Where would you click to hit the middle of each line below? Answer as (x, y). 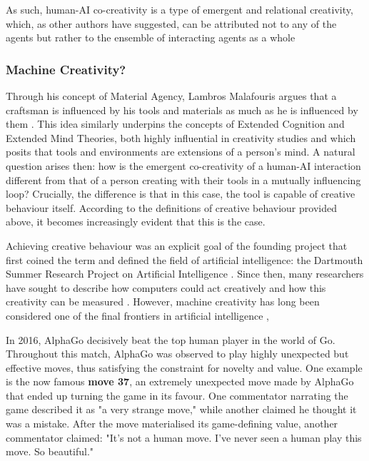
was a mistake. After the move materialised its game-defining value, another (172, 424)
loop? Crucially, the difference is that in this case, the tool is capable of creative (181, 194)
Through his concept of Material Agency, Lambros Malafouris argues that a (171, 96)
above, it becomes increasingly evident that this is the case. (136, 222)
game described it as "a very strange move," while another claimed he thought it (181, 409)
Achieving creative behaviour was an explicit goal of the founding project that (177, 245)
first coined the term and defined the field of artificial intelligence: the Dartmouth (184, 259)
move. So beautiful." (50, 451)
